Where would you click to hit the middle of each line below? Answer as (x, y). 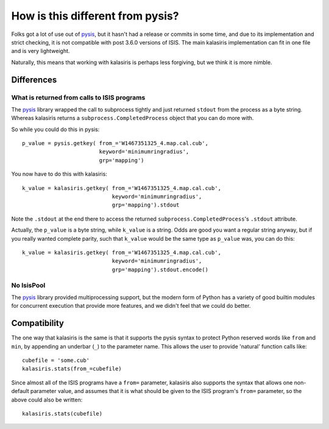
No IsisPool (28, 285)
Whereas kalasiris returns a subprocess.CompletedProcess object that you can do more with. (133, 118)
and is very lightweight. (41, 51)
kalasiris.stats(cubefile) (62, 413)
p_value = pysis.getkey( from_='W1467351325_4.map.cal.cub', (115, 144)
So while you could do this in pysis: (55, 129)
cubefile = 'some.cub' (56, 360)
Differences (34, 80)
